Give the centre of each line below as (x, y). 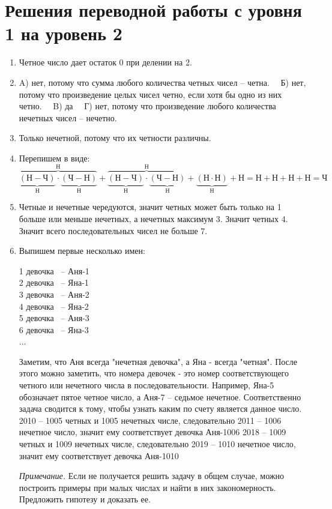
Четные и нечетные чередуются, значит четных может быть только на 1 (150, 207)
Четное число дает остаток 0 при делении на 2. (105, 62)
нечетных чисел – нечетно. (68, 117)
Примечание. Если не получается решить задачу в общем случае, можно (152, 476)
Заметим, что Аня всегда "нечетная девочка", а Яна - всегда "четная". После (158, 361)
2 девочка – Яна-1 (54, 282)
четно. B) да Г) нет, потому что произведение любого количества (147, 106)
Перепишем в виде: (54, 158)
